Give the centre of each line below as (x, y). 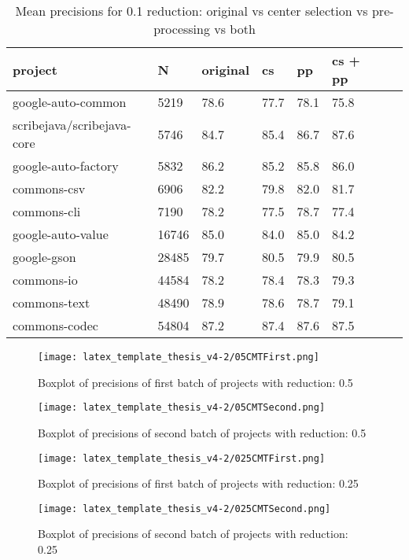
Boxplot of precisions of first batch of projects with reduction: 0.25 (198, 483)
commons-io (45, 280)
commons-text (52, 302)
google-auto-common (70, 102)
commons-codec (55, 325)
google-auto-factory (66, 166)
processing (182, 29)
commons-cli (47, 211)
